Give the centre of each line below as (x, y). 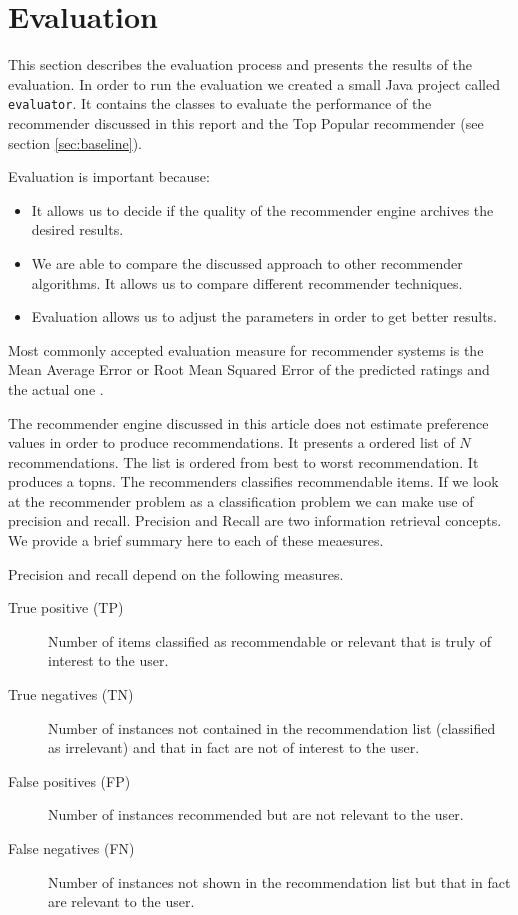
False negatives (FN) (71, 848)
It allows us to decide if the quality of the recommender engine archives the (262, 209)
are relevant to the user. (121, 901)
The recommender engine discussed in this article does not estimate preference (248, 422)
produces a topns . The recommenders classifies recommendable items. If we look (253, 481)
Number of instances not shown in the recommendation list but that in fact (279, 881)
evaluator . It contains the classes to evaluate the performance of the (220, 103)
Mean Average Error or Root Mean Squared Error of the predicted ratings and (249, 369)
